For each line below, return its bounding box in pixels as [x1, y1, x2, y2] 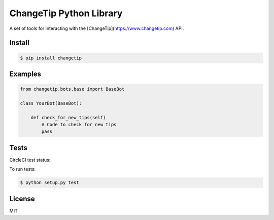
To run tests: [9, 166, 36, 172]
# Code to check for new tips [41, 122, 117, 128]
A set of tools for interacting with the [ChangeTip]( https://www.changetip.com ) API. [9, 25, 184, 31]
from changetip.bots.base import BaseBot [20, 86, 125, 92]
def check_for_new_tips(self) [30, 115, 106, 120]
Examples [9, 69, 42, 78]
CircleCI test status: [9, 157, 51, 163]
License [9, 194, 35, 203]
